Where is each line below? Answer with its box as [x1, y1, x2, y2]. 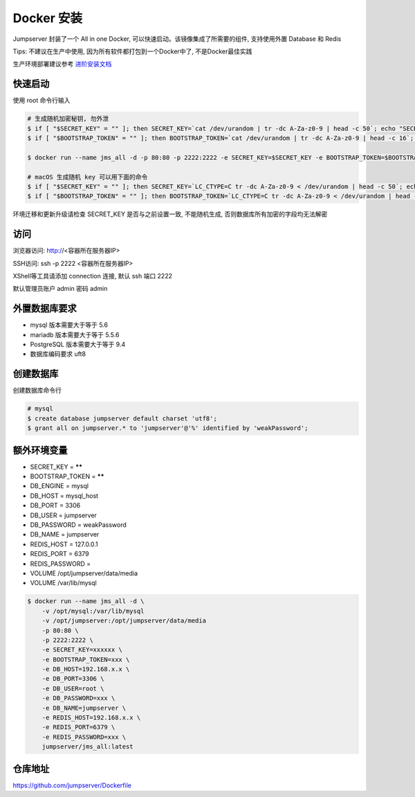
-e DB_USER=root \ [41, 684, 104, 692]
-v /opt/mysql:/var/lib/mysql [41, 607, 145, 615]
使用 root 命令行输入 [12, 96, 71, 105]
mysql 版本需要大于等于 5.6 [30, 321, 109, 329]
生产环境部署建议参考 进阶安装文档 [12, 60, 112, 69]
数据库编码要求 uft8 [30, 350, 86, 358]
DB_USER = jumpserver [30, 511, 97, 519]
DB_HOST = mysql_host [30, 492, 99, 500]
